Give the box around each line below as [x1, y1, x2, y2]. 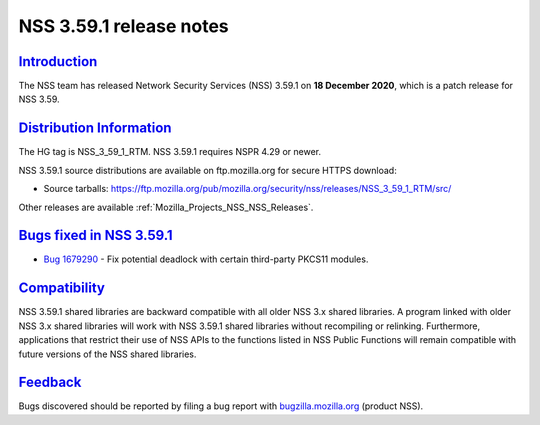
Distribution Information [18, 120, 172, 137]
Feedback [18, 374, 82, 391]
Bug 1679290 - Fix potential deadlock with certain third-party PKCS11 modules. [43, 253, 369, 265]
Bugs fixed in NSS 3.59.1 [18, 227, 174, 244]
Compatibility [18, 280, 105, 297]
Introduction [18, 53, 98, 70]
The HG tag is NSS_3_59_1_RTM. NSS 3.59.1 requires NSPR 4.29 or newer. [18, 146, 322, 158]
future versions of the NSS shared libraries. [18, 348, 197, 360]
